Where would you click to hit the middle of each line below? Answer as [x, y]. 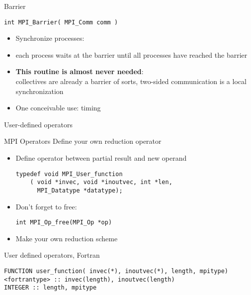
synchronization [40, 91]
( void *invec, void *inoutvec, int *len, [101, 182]
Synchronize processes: [50, 38]
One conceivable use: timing [58, 108]
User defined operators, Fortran [52, 255]
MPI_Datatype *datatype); [80, 190]
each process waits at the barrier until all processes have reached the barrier [131, 54]
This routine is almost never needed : [80, 71]
